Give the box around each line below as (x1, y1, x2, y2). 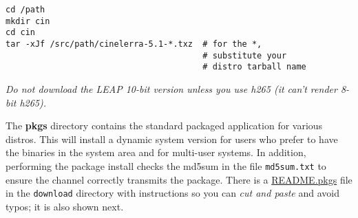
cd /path (6, 5, 45, 14)
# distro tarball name (202, 62, 306, 72)
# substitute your (202, 50, 287, 61)
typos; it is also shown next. (6, 199, 124, 213)
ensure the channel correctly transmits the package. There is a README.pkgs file (6, 172, 352, 186)
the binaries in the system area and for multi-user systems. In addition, (6, 145, 306, 160)
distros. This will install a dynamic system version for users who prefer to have (6, 131, 338, 146)
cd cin (6, 28, 35, 38)
